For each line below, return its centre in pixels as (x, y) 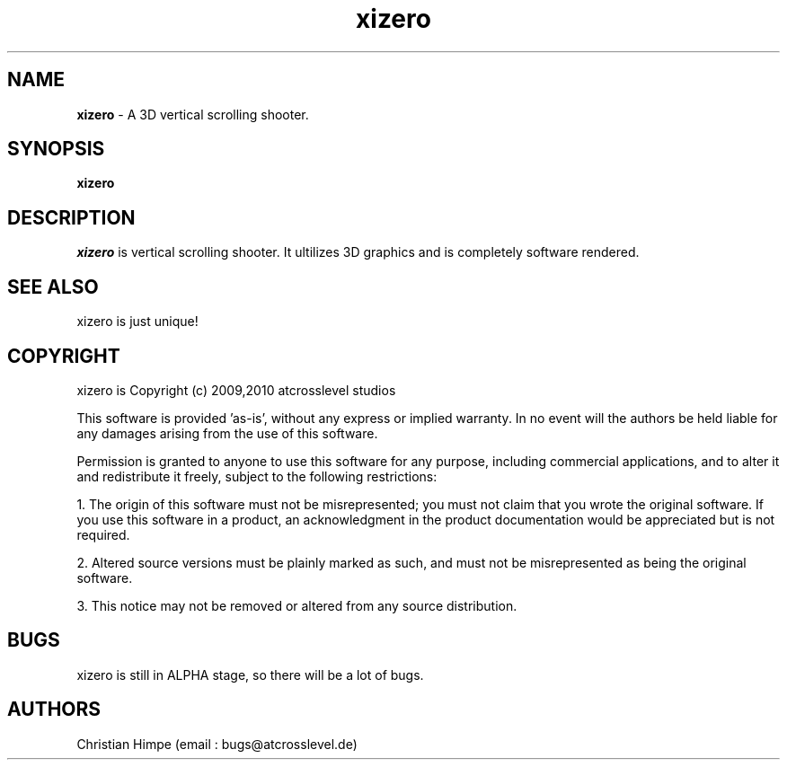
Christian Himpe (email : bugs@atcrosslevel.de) (217, 744)
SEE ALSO (53, 287)
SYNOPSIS (56, 149)
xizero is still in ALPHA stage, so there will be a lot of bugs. (250, 674)
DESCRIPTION (71, 217)
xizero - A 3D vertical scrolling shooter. (193, 114)
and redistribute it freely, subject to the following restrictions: (257, 476)
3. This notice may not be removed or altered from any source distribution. (297, 605)
